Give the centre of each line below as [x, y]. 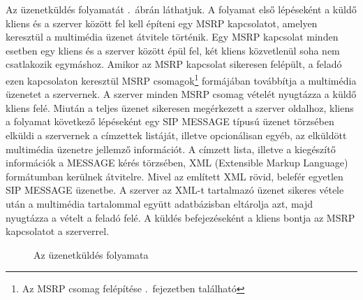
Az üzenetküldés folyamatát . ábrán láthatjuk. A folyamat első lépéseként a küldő [181, 9]
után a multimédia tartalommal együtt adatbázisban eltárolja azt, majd [160, 203]
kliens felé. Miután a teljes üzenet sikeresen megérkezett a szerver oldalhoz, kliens [180, 107]
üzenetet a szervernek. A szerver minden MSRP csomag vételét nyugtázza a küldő [181, 94]
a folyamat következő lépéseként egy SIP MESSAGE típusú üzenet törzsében [170, 121]
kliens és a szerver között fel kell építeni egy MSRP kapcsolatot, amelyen [162, 23]
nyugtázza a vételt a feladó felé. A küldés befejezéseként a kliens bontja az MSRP [180, 217]
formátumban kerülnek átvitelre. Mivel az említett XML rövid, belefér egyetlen [175, 176]
